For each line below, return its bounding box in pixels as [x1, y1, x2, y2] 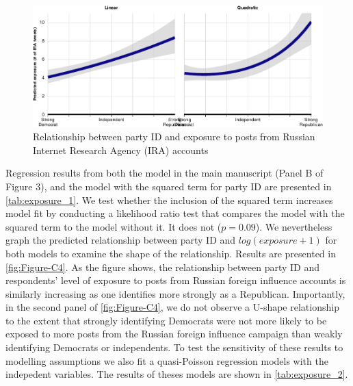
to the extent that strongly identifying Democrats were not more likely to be [5, 313, 327, 327]
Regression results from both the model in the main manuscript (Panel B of [5, 166, 324, 180]
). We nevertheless [255, 219, 332, 233]
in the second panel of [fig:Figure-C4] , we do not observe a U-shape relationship [5, 300, 339, 314]
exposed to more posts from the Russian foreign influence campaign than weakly [5, 326, 343, 341]
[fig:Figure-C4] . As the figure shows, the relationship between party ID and [5, 259, 319, 274]
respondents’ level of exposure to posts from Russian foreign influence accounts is [5, 273, 346, 287]
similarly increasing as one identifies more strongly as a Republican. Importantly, [5, 286, 345, 300]
